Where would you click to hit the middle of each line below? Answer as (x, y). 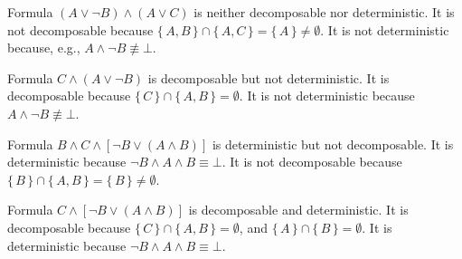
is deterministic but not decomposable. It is (333, 144)
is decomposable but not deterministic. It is (269, 77)
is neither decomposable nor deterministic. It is (324, 12)
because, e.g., (44, 48)
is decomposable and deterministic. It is (298, 210)
